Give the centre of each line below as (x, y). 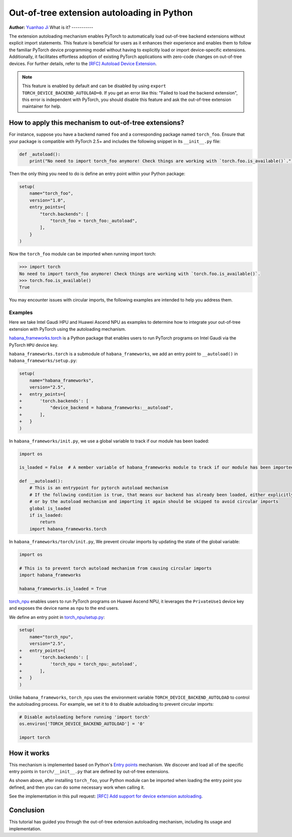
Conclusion (27, 810)
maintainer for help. (42, 106)
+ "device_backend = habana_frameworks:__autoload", (96, 408)
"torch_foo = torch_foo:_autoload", (94, 221)
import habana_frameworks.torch (68, 529)
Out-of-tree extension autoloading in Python (101, 13)
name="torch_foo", (51, 193)
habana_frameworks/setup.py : (43, 360)
